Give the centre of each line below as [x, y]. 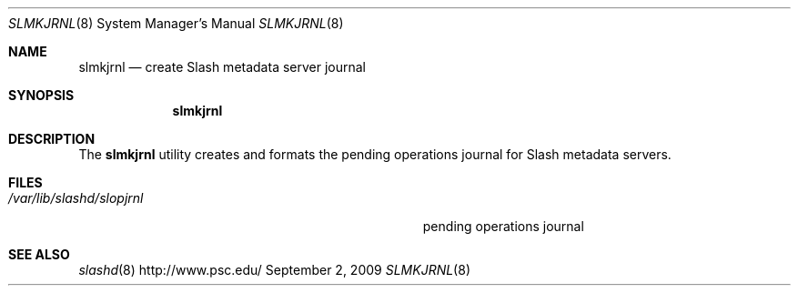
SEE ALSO [39, 254]
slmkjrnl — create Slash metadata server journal [222, 67]
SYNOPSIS [41, 95]
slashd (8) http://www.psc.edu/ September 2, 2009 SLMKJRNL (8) [274, 270]
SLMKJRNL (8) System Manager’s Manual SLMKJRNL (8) [176, 23]
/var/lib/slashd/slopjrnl [76, 198]
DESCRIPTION [52, 139]
